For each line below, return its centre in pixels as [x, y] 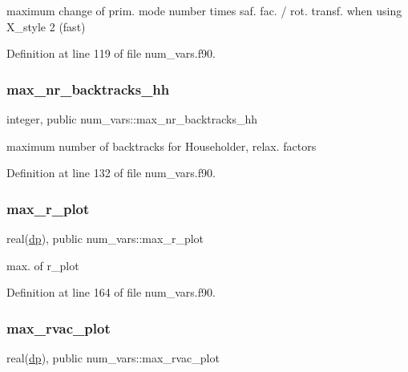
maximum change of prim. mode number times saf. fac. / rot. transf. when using [204, 10]
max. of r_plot [43, 265]
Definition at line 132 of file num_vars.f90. [111, 173]
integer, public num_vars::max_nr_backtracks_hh [132, 119]
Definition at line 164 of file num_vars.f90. [111, 292]
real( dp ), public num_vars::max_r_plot [105, 238]
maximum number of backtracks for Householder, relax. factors [162, 146]
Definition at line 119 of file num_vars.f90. [111, 53]
